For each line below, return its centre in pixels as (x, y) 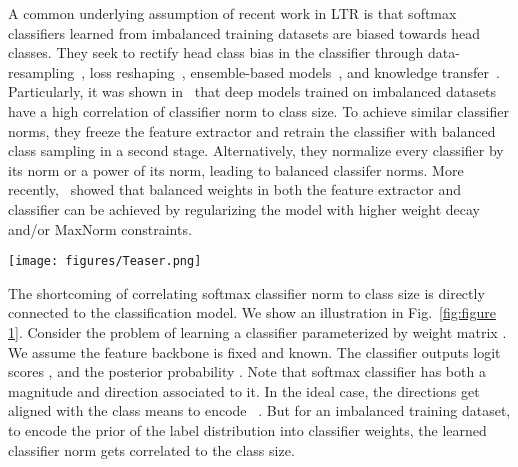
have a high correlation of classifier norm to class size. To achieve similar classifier (258, 110)
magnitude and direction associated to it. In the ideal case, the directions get (244, 390)
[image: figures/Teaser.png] (105, 261)
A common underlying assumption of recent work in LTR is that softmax (232, 13)
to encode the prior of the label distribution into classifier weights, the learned (247, 429)
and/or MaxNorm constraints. (100, 228)
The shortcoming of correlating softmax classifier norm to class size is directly (246, 292)
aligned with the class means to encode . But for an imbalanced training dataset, (259, 410)
